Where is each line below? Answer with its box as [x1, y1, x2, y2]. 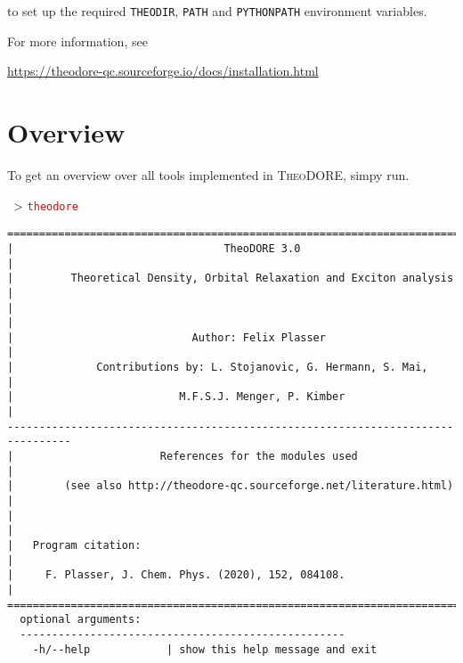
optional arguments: [20, 613, 142, 626]
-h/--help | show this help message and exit [32, 643, 378, 656]
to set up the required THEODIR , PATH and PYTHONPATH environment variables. [7, 2, 427, 20]
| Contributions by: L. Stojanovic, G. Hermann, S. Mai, [7, 361, 428, 374]
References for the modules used [159, 450, 358, 463]
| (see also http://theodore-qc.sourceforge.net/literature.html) [7, 479, 454, 493]
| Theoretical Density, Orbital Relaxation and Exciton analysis [7, 272, 454, 285]
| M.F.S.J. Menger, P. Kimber [7, 390, 345, 404]
